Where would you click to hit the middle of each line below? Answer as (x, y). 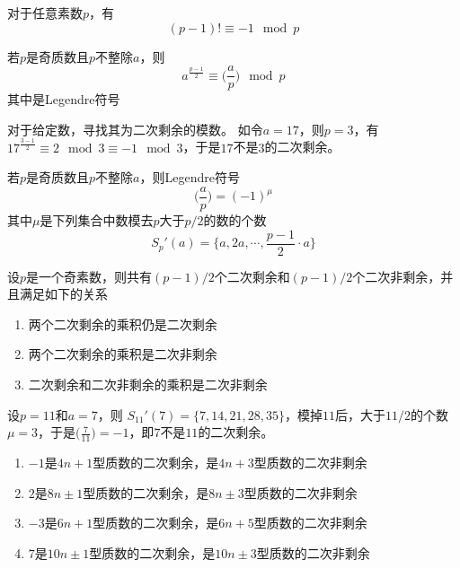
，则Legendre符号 (190, 177)
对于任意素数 (45, 13)
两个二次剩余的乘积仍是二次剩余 (123, 323)
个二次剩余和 (252, 276)
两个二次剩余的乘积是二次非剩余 (123, 354)
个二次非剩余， (397, 276)
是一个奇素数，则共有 (89, 276)
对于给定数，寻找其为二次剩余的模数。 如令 (135, 129)
